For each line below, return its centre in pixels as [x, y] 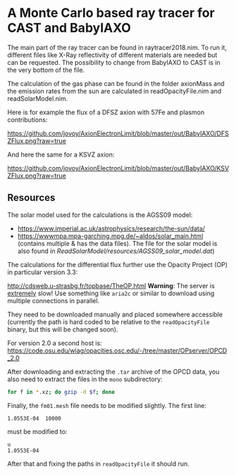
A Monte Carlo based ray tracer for [111, 13]
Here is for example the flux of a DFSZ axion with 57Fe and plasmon [106, 112]
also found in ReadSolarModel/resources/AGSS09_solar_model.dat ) [116, 251]
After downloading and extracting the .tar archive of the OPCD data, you [113, 371]
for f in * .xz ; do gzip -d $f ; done [61, 392]
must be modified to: [37, 431]
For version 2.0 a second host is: [55, 343]
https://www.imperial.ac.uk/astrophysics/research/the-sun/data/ [111, 228]
